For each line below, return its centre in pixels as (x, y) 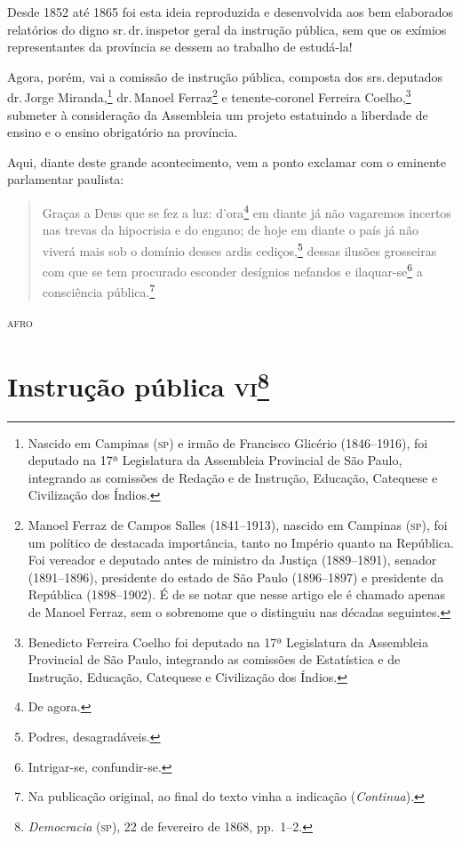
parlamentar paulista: (66, 179)
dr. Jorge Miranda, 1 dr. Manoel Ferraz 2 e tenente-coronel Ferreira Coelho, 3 (209, 96)
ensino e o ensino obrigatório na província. (123, 132)
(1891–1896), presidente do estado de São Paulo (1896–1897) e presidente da (236, 577)
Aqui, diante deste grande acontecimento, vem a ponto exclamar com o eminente (227, 161)
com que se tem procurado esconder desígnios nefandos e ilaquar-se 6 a (232, 270)
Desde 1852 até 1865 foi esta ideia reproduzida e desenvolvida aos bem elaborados (230, 12)
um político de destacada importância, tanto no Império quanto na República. (241, 542)
